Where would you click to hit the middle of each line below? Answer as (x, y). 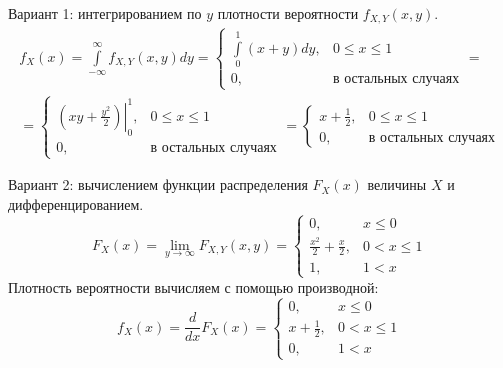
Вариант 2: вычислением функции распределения (158, 184)
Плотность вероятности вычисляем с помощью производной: (193, 286)
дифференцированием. (76, 203)
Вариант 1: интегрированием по (105, 13)
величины (397, 184)
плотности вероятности (288, 13)
